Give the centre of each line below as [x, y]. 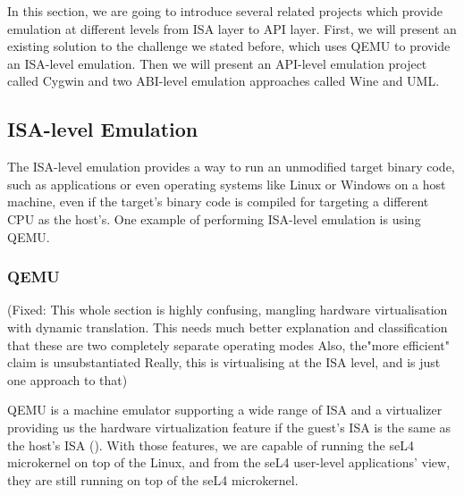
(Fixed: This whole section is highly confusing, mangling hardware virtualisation [228, 310]
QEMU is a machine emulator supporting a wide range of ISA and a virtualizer [225, 410]
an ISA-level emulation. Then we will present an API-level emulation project [217, 63]
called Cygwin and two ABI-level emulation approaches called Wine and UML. [224, 81]
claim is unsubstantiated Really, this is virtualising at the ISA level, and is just [224, 362]
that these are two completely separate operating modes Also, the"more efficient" [229, 344]
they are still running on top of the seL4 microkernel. [153, 479]
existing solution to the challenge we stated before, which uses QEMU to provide [229, 46]
